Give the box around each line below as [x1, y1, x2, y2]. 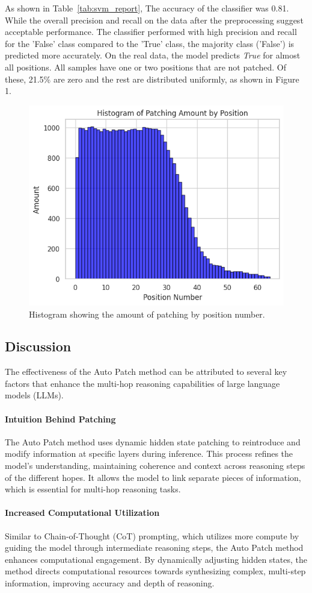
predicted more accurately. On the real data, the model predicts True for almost [5, 49, 301, 61]
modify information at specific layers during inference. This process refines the [5, 447, 293, 460]
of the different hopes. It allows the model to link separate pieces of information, [5, 471, 301, 483]
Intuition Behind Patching [5, 412, 116, 425]
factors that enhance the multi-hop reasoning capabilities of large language [5, 377, 280, 389]
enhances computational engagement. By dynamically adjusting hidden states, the [5, 553, 307, 565]
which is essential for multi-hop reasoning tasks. [5, 483, 181, 495]
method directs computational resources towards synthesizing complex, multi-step [5, 565, 306, 577]
